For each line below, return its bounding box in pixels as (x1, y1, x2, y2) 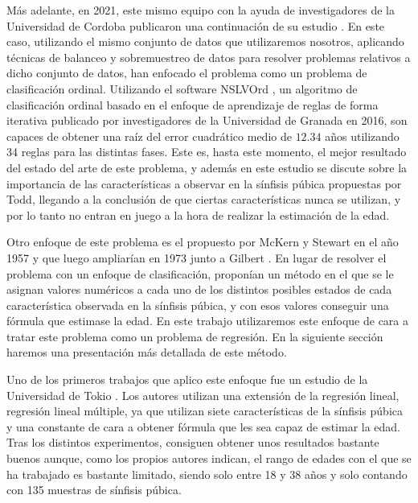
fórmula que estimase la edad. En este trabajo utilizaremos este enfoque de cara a (6, 312, 409, 329)
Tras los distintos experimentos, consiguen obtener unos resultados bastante (6, 434, 379, 451)
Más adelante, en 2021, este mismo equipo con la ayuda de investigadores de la (6, 2, 395, 18)
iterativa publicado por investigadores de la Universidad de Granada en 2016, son (6, 112, 408, 129)
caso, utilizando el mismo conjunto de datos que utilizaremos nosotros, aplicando (6, 33, 404, 50)
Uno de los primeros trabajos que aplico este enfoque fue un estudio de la (6, 371, 368, 388)
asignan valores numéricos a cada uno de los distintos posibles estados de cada (6, 281, 392, 298)
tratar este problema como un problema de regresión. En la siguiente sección (6, 328, 383, 344)
